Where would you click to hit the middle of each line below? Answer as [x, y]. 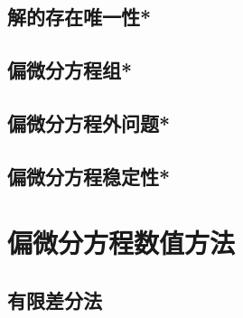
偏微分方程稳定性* [89, 176]
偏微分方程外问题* [89, 122]
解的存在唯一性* [79, 17]
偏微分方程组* [70, 70]
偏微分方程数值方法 [121, 243]
